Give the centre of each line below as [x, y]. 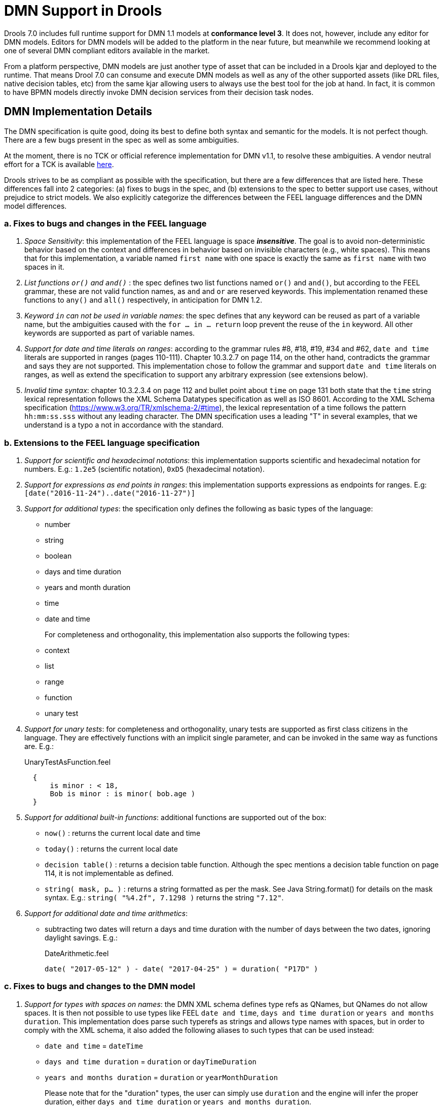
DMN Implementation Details [78, 112]
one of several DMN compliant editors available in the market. [107, 50]
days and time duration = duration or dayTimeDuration [151, 1061]
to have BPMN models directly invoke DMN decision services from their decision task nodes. [159, 92]
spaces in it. [45, 267]
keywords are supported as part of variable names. [110, 333]
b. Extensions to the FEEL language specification [102, 443]
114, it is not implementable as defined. [109, 873]
